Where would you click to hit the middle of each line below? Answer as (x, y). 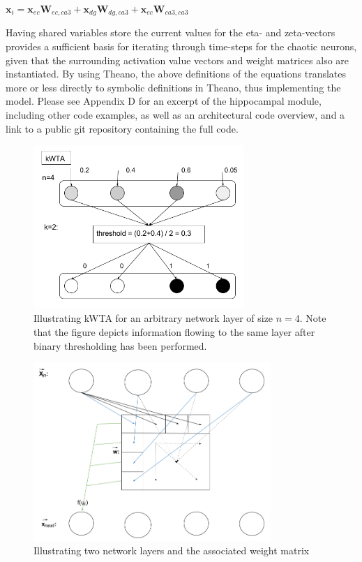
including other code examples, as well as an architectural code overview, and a (175, 115)
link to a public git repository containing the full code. (122, 128)
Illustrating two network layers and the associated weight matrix (172, 550)
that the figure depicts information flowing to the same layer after (174, 332)
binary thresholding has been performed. (120, 345)
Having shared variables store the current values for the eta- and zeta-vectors (171, 32)
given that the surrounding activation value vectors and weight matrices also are (178, 60)
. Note (313, 318)
